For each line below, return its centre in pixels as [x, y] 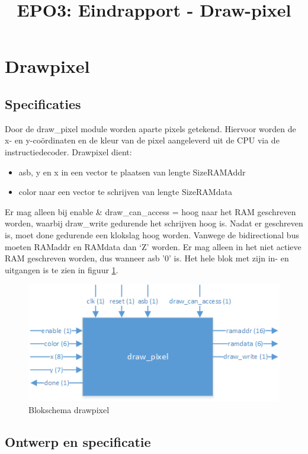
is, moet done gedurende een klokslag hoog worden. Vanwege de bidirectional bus [152, 234]
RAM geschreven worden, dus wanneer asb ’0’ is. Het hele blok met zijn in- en [147, 258]
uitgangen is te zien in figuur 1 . [62, 269]
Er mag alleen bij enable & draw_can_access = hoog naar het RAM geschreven [150, 211]
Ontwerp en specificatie [78, 441]
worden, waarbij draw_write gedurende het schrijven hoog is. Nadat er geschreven [154, 223]
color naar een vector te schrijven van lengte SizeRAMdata [125, 192]
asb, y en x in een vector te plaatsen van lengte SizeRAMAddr [132, 172]
